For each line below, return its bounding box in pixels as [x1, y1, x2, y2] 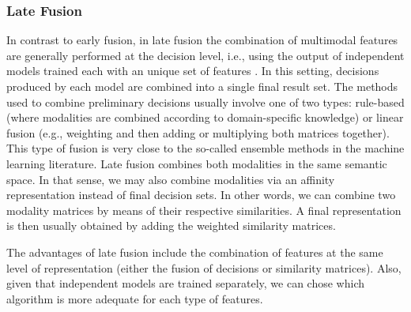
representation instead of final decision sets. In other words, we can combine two [6, 186, 396, 203]
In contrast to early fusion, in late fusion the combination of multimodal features [6, 32, 398, 48]
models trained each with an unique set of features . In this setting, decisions [6, 62, 379, 79]
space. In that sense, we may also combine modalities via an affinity [6, 171, 335, 187]
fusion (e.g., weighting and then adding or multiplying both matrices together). [6, 124, 390, 141]
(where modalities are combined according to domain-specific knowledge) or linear [6, 109, 404, 126]
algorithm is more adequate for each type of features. [6, 290, 263, 306]
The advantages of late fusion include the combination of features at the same [6, 243, 383, 260]
